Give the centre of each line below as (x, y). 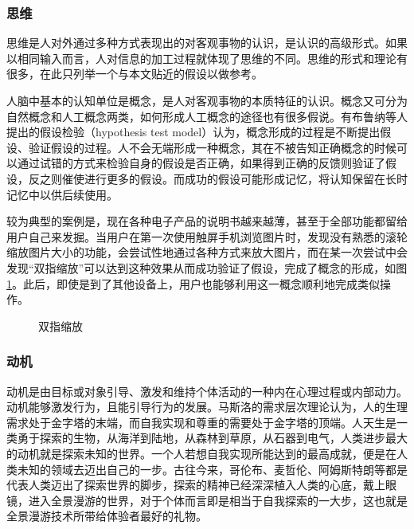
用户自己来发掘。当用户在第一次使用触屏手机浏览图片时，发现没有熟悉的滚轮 (207, 236)
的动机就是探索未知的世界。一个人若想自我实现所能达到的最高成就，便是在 (201, 453)
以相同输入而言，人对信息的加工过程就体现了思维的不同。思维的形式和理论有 (207, 58)
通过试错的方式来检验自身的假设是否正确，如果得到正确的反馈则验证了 (201, 163)
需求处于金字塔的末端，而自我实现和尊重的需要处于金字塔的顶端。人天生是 (201, 422)
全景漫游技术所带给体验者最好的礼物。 (107, 516)
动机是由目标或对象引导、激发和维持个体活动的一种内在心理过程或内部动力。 (207, 391)
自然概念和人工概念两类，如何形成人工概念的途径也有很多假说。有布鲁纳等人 (207, 116)
